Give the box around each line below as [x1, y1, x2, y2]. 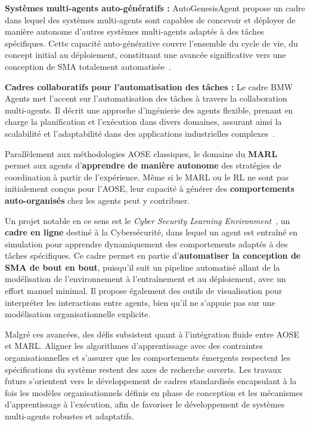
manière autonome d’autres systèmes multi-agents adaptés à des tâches [5, 25, 264, 38]
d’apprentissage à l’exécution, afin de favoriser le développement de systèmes [5, 398, 285, 410]
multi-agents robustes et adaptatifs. [5, 410, 134, 422]
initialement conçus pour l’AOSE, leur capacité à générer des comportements [5, 182, 294, 195]
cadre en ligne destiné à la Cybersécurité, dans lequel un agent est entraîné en [5, 226, 298, 238]
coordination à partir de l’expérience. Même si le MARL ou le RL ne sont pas [5, 170, 289, 183]
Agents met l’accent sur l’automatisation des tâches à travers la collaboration [5, 92, 287, 105]
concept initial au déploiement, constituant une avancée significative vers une [5, 48, 286, 61]
